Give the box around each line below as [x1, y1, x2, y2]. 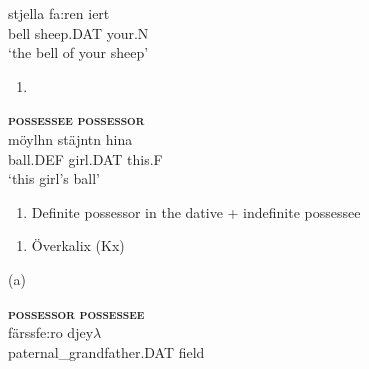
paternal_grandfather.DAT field [8, 341, 205, 362]
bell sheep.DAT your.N [8, 22, 149, 43]
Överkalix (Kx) [31, 235, 125, 256]
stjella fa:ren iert [8, 3, 110, 23]
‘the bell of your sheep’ [8, 42, 149, 63]
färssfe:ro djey [8, 322, 94, 343]
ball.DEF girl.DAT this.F [8, 148, 163, 169]
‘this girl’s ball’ [8, 168, 100, 189]
